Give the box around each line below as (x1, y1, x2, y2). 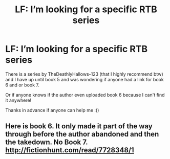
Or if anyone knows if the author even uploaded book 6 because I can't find (5, 92, 165, 98)
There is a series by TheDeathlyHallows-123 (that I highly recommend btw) (5, 71, 164, 77)
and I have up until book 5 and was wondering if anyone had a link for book (5, 76, 164, 82)
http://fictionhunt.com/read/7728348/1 (5, 146, 134, 154)
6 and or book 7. (5, 82, 40, 88)
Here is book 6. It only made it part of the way (5, 122, 153, 131)
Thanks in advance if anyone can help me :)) (5, 107, 99, 113)
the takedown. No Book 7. (5, 138, 88, 147)
